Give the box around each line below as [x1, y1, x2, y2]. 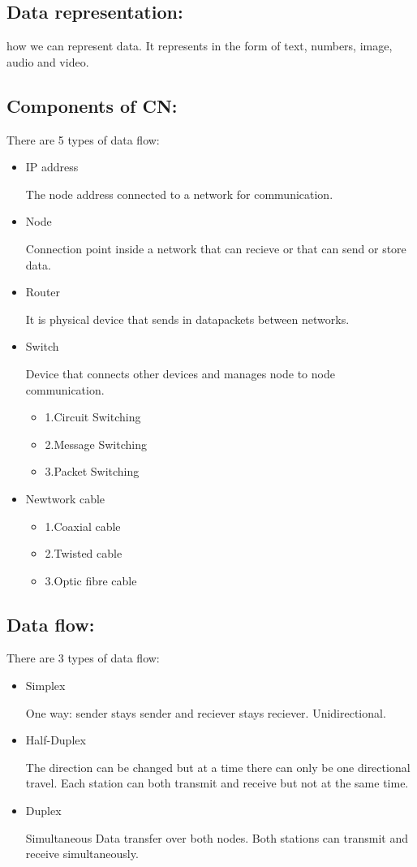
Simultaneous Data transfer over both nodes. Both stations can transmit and [25, 829, 408, 846]
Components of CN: [6, 93, 178, 118]
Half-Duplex [25, 731, 86, 748]
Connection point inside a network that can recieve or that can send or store [25, 239, 406, 257]
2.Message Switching [45, 435, 147, 452]
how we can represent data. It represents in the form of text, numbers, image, [6, 37, 393, 54]
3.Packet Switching [45, 463, 140, 480]
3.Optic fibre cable [45, 572, 137, 589]
